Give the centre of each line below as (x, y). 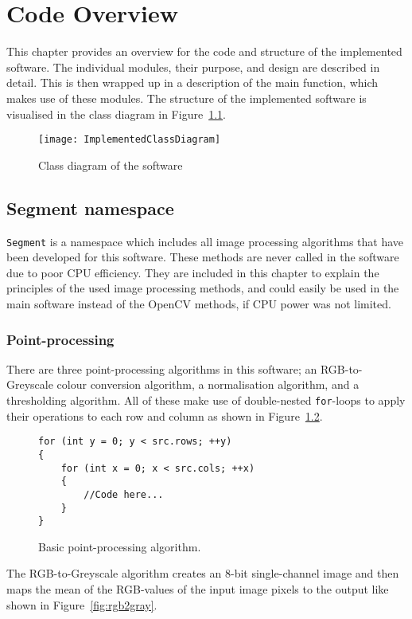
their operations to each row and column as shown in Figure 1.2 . (165, 415)
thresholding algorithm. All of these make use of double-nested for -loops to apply (206, 400)
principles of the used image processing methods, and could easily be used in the (203, 288)
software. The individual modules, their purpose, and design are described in (193, 67)
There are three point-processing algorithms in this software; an (162, 368)
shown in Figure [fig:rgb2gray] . (82, 604)
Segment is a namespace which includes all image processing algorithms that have (205, 241)
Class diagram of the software (111, 165)
